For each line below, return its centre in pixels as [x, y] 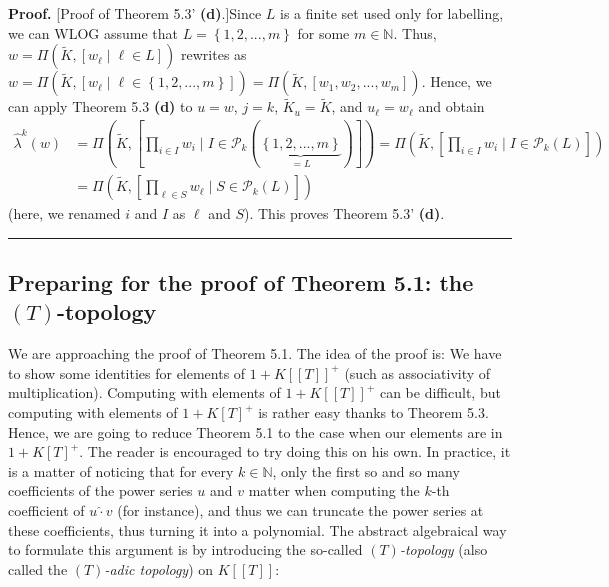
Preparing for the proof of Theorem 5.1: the [241, 282]
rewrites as [214, 54]
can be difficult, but [440, 392]
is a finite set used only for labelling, [392, 13]
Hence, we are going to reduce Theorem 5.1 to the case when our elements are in [255, 431]
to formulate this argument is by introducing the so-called [185, 549]
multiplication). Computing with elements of [144, 392]
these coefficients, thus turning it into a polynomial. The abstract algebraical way [257, 529]
